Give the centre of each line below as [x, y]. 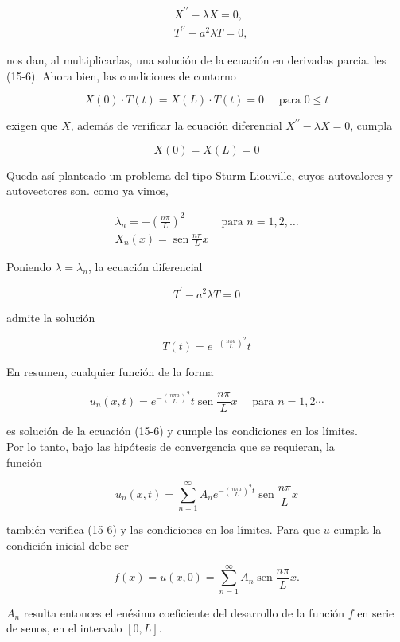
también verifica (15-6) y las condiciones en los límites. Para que [163, 529]
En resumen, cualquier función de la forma [110, 372]
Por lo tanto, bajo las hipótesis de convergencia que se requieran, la [171, 447]
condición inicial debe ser [68, 545]
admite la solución [51, 317]
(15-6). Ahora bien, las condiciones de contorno [121, 75]
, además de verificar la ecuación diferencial [176, 125]
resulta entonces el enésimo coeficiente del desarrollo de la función [184, 612]
